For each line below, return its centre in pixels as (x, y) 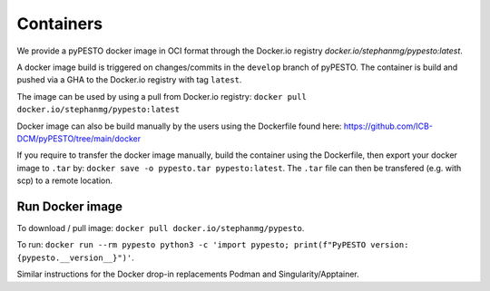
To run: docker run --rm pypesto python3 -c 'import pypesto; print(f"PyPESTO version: (213, 245)
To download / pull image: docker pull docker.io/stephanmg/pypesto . (161, 228)
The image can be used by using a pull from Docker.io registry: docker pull (162, 96)
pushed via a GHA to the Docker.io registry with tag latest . (129, 80)
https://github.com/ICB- (388, 126)
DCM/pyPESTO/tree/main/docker (78, 138)
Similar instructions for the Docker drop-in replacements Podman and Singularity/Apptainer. (188, 274)
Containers (60, 24)
